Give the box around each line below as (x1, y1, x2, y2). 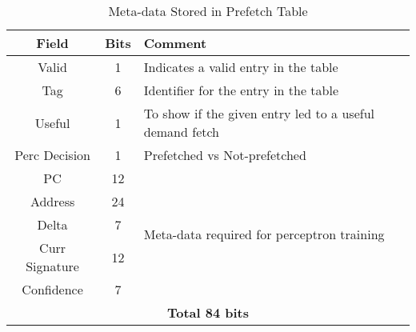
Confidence (22, 280, 83, 298)
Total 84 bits (166, 303, 250, 322)
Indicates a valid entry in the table (143, 58, 338, 76)
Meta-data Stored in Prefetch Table (108, 2, 308, 20)
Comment (143, 34, 207, 52)
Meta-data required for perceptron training (143, 224, 385, 243)
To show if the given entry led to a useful (143, 104, 374, 122)
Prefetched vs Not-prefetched (143, 146, 306, 164)
